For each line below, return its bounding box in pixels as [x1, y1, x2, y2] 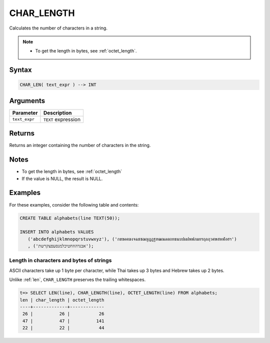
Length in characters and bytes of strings [9, 257, 112, 264]
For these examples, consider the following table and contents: [9, 201, 139, 207]
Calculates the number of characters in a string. [9, 25, 107, 31]
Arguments [9, 96, 45, 105]
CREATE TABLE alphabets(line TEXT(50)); [19, 215, 120, 221]
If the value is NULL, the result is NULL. [21, 175, 103, 181]
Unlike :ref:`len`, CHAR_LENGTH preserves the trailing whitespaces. [9, 276, 146, 282]
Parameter [12, 109, 38, 116]
